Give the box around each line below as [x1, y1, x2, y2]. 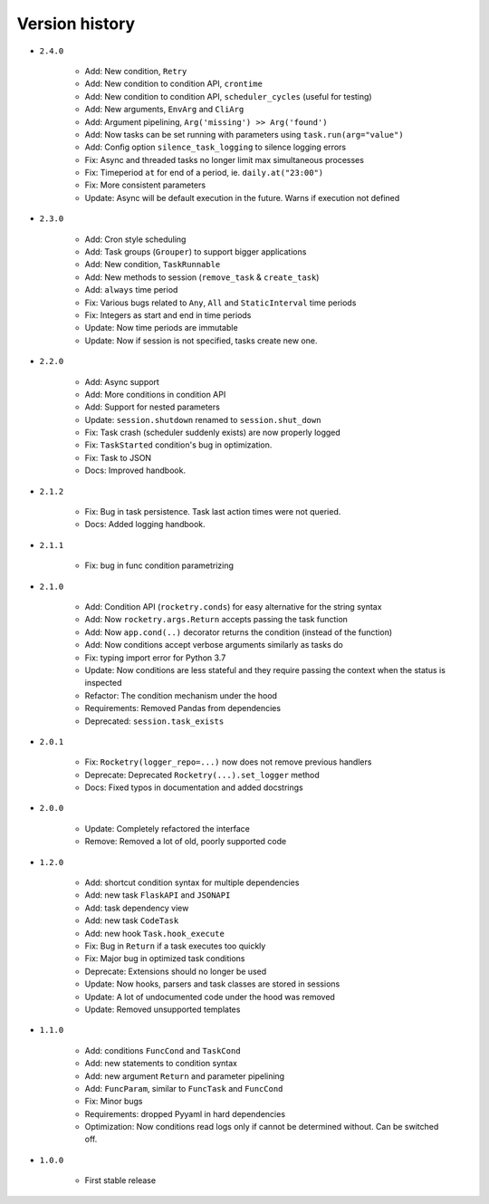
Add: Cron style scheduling [84, 234, 187, 245]
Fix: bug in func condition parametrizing [84, 560, 235, 571]
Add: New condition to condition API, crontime [84, 78, 263, 90]
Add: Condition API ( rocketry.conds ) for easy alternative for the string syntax [84, 602, 382, 612]
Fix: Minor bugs [84, 1096, 144, 1107]
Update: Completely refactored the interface [84, 823, 251, 833]
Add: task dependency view [84, 902, 189, 913]
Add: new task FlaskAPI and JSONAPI [84, 890, 231, 901]
